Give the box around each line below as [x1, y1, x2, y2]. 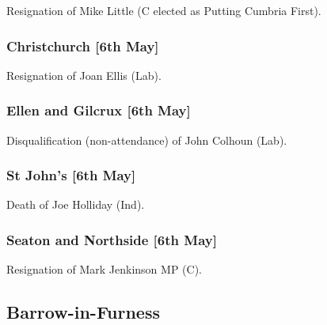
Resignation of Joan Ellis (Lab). [6, 66, 162, 83]
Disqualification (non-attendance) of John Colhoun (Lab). [6, 131, 287, 148]
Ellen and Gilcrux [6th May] [6, 100, 191, 120]
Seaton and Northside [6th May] [6, 229, 217, 249]
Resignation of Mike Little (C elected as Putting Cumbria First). [6, 2, 321, 18]
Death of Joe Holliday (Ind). [6, 196, 145, 213]
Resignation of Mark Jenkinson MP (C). [6, 261, 202, 278]
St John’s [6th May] [6, 165, 136, 185]
